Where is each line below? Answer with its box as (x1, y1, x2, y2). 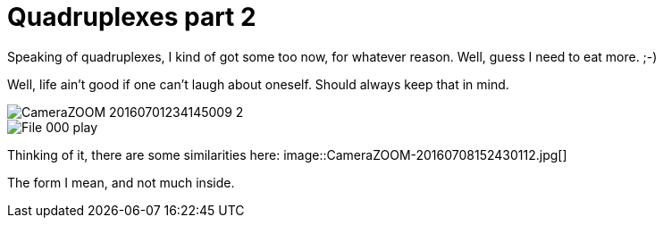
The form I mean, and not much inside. (7, 174, 235, 190)
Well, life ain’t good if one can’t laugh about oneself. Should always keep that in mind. (7, 76, 509, 92)
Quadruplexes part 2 (7, 2, 256, 32)
